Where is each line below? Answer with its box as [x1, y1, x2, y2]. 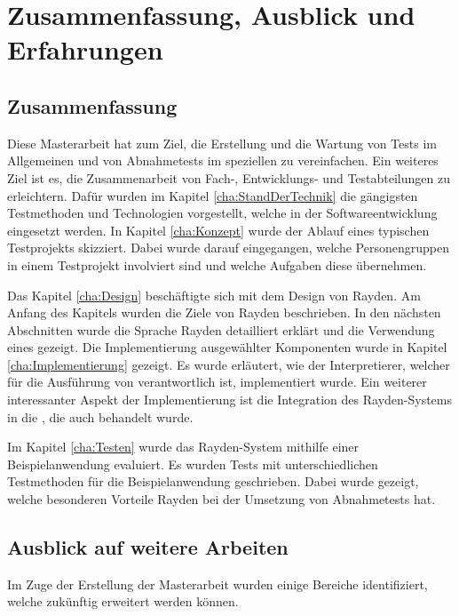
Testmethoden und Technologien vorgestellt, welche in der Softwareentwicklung [7, 204, 438, 222]
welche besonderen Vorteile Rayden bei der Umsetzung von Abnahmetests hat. [7, 490, 436, 508]
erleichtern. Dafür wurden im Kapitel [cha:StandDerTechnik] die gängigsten [7, 186, 418, 204]
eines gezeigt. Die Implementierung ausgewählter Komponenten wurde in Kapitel [7, 338, 447, 356]
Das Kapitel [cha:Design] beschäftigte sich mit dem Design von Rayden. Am [7, 285, 421, 304]
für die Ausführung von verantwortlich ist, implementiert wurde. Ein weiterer [7, 372, 427, 391]
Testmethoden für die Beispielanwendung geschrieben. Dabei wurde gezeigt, [7, 472, 419, 491]
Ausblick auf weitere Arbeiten [7, 533, 289, 561]
